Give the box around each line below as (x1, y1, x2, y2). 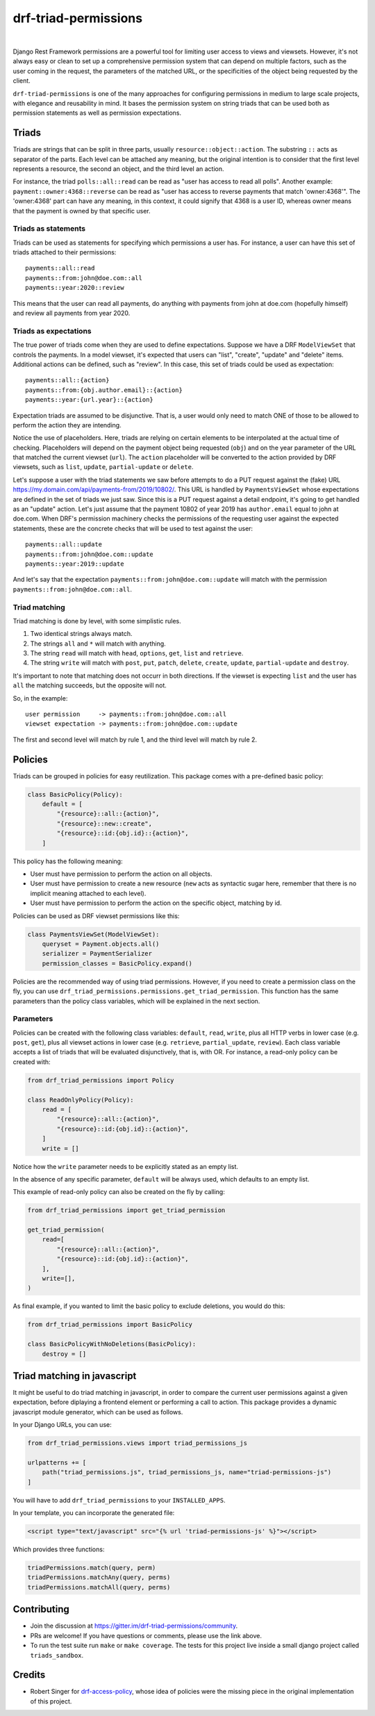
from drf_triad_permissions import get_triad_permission (27, 1207, 226, 1214)
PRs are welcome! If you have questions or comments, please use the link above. (30, 1631, 262, 1640)
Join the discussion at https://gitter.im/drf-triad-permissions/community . (30, 1621, 238, 1630)
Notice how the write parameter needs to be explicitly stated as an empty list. (12, 1162, 239, 1170)
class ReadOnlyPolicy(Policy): (27, 1095, 135, 1104)
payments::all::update (25, 541, 103, 548)
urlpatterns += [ (27, 1458, 87, 1466)
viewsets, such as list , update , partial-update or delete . (12, 463, 194, 471)
